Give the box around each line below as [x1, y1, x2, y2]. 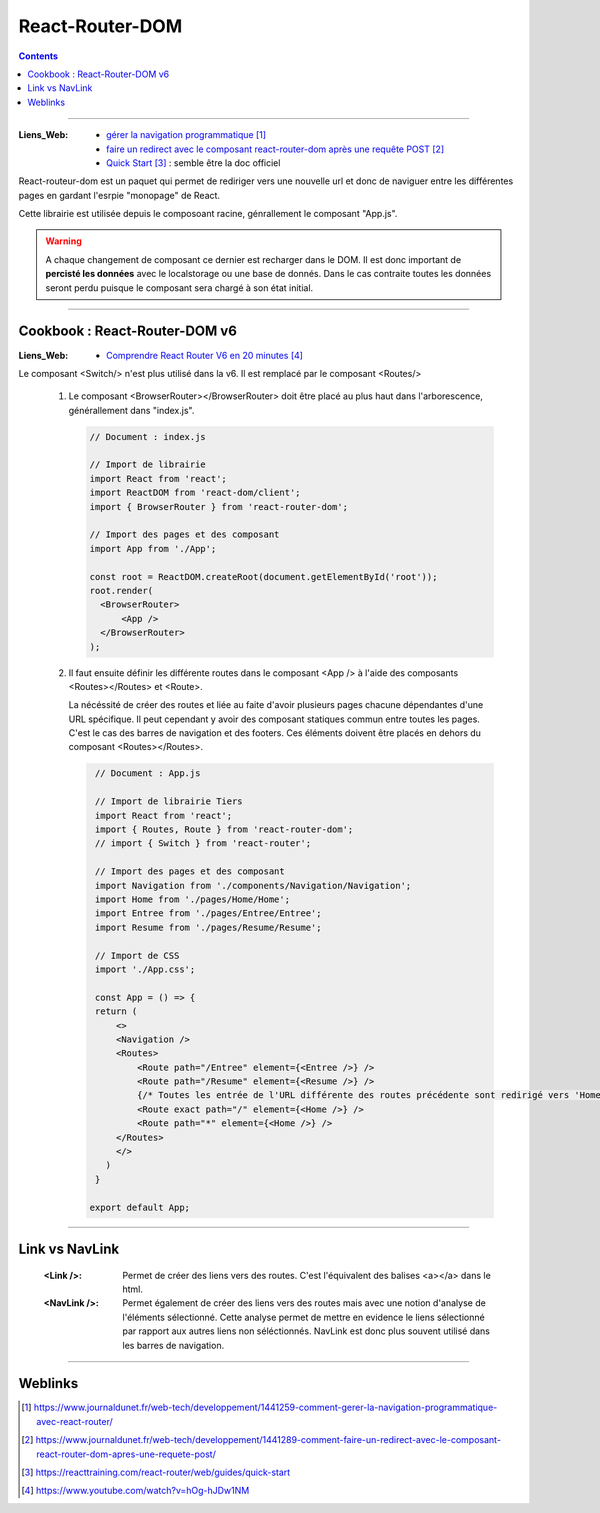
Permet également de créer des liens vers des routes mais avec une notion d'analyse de [122, 1297, 487, 1309]
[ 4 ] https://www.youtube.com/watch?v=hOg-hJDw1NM [21, 1485, 250, 1497]
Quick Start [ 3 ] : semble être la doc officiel [106, 156, 281, 169]
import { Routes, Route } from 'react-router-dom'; [95, 824, 354, 835]
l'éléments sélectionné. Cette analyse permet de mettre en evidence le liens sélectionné [122, 1311, 485, 1323]
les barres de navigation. [122, 1339, 225, 1351]
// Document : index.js [89, 431, 207, 442]
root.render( [89, 585, 154, 596]
